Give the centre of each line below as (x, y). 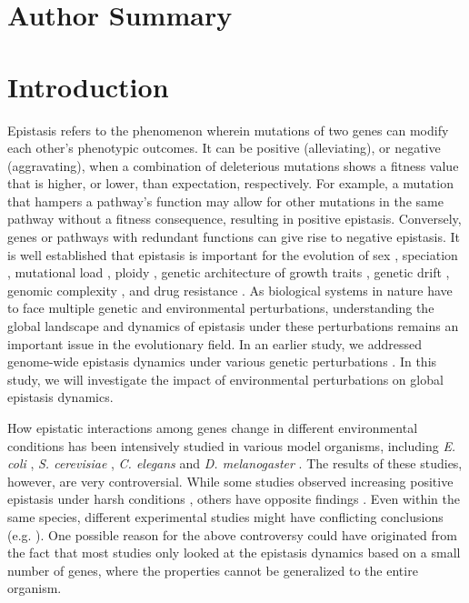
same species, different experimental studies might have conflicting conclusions (225, 516)
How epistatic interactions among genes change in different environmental (213, 427)
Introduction (88, 86)
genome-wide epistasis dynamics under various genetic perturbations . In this (222, 362)
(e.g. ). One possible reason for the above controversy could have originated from (232, 534)
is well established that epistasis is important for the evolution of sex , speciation (233, 254)
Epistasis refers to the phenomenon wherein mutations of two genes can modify (228, 130)
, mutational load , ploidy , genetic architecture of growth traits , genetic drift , (229, 272)
